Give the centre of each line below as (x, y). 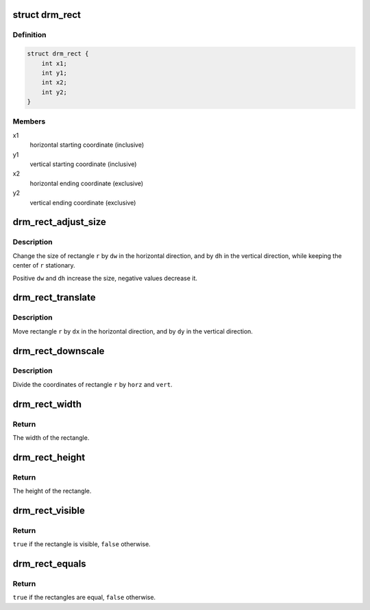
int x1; (54, 63)
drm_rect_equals (49, 564)
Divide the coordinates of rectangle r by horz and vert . (92, 384)
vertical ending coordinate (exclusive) (83, 202)
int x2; (54, 83)
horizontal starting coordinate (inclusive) (87, 145)
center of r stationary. (44, 266)
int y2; (54, 92)
